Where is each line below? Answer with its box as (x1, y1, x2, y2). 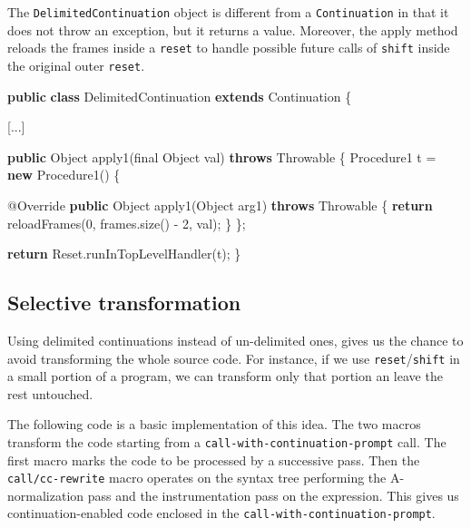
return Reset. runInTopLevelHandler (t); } (7, 244, 241, 263)
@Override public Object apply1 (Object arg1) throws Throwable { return (7, 195, 433, 214)
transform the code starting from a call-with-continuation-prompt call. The (7, 432, 446, 451)
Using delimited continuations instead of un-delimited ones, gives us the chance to (7, 330, 464, 349)
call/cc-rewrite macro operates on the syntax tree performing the (7, 468, 387, 487)
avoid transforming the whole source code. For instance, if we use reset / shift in (7, 348, 460, 367)
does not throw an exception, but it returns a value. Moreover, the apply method (7, 20, 458, 39)
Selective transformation (7, 288, 241, 317)
